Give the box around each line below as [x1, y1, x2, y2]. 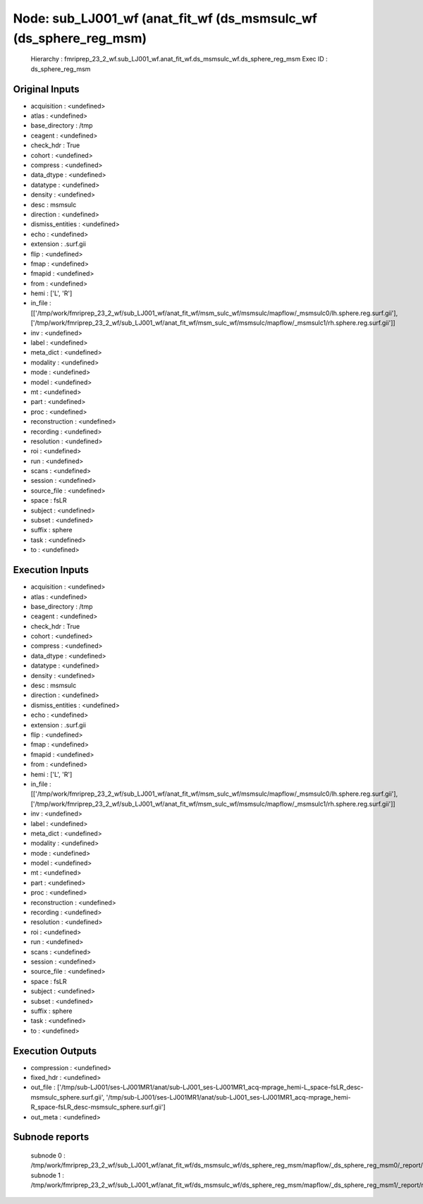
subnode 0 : [30, 1151, 66, 1160]
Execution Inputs [13, 564, 90, 576]
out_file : [30, 1083, 56, 1092]
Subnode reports [13, 1131, 90, 1143]
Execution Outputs [13, 1045, 97, 1057]
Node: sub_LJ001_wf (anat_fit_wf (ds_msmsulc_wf [13, 11, 317, 26]
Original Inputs [13, 83, 80, 95]
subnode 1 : [30, 1171, 65, 1179]
